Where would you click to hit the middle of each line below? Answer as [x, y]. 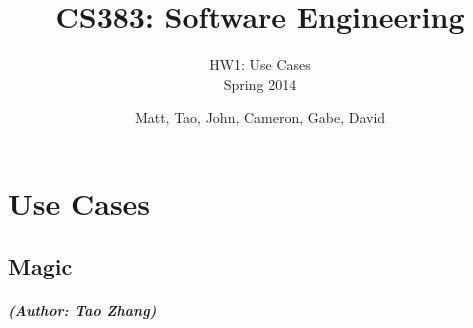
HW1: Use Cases [260, 64]
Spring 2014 [260, 83]
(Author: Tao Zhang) [82, 310]
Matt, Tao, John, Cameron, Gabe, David [260, 117]
